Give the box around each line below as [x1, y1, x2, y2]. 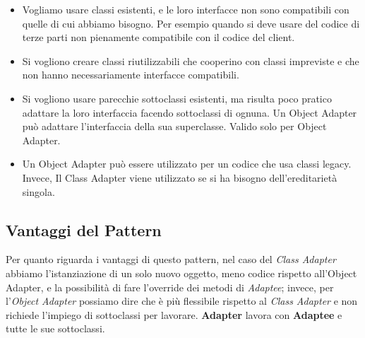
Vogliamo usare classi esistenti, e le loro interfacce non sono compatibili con [22, 2, 349, 16]
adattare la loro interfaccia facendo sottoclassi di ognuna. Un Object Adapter [22, 105, 357, 120]
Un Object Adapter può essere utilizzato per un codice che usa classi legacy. [22, 156, 352, 171]
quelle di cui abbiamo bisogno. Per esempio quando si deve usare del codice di [22, 16, 360, 30]
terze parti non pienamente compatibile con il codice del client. [22, 30, 295, 45]
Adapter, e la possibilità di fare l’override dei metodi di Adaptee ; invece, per [6, 279, 334, 294]
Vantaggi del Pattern [6, 218, 162, 240]
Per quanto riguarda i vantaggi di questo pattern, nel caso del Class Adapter [6, 252, 336, 267]
